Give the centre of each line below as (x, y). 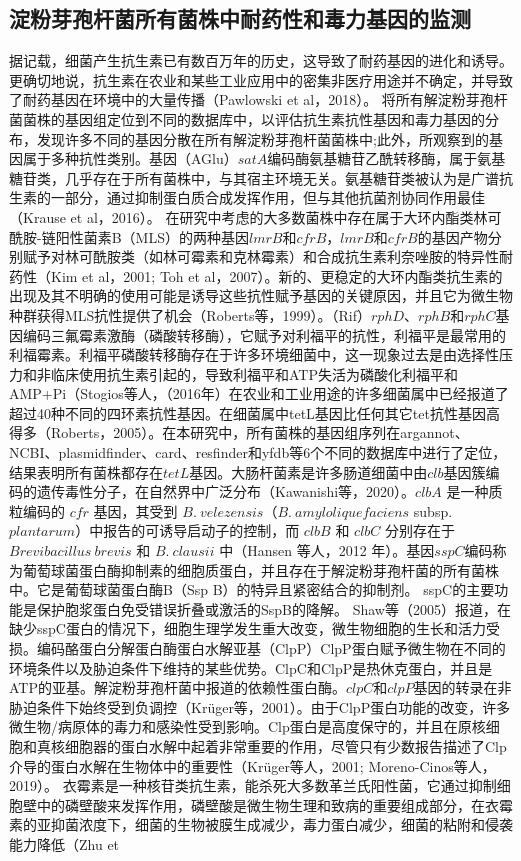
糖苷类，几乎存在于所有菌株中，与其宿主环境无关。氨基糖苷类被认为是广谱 (254, 177)
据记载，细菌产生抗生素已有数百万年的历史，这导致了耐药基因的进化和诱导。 (261, 60)
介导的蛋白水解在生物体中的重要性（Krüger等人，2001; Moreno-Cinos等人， (252, 765)
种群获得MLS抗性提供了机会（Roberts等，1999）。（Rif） (190, 314)
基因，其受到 (135, 510)
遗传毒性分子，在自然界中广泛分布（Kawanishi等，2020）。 (226, 491)
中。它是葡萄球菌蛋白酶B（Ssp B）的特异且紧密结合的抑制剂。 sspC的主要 (252, 589)
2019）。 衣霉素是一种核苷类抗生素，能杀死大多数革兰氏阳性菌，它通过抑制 (253, 785)
